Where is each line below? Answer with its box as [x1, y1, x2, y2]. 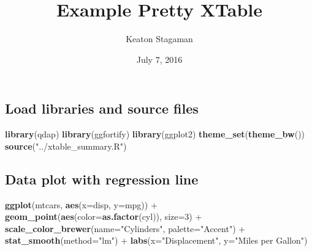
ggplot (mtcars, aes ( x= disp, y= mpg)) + [5, 198, 158, 211]
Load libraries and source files [5, 99, 199, 118]
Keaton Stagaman [126, 32, 193, 45]
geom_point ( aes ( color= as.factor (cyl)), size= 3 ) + [5, 210, 202, 223]
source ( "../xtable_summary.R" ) [5, 139, 127, 152]
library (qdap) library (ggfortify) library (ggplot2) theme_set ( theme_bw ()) [5, 128, 305, 140]
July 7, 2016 [136, 53, 183, 65]
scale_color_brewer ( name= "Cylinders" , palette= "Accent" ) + [5, 222, 246, 235]
